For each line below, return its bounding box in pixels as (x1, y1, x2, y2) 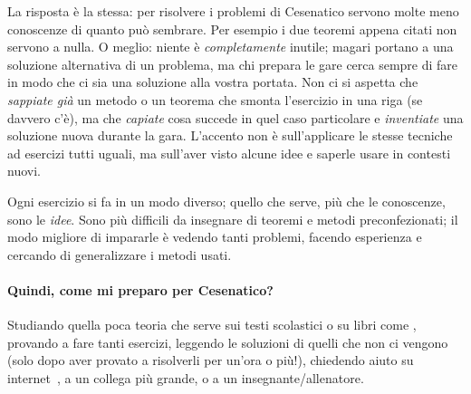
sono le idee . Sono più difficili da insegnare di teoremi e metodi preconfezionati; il (7, 209, 458, 228)
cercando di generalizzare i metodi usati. (7, 245, 232, 264)
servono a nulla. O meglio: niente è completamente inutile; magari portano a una (7, 37, 454, 56)
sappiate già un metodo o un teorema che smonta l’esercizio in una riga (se (7, 90, 423, 109)
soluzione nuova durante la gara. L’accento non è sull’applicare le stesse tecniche (7, 126, 453, 145)
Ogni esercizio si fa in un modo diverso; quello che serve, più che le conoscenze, (7, 191, 446, 210)
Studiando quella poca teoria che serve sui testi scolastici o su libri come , (7, 315, 417, 334)
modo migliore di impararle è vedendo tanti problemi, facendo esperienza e (7, 227, 422, 246)
